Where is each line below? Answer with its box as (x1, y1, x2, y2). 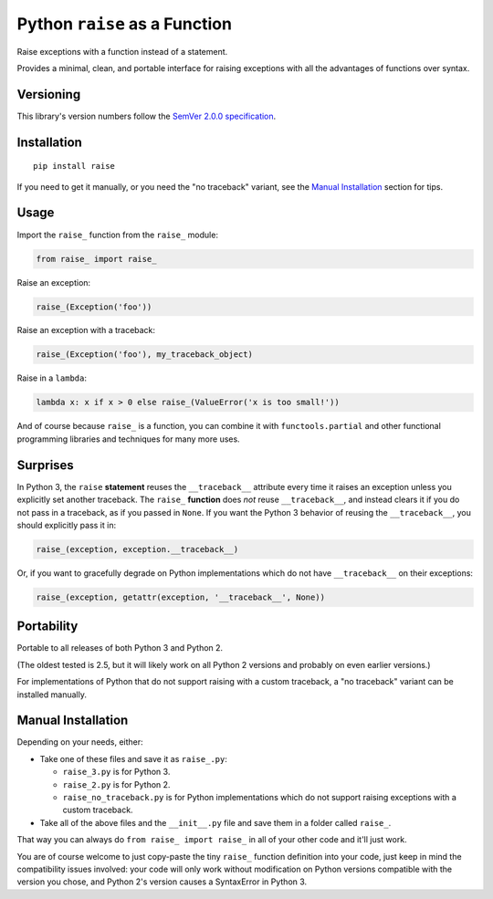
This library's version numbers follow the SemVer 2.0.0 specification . (16, 110, 277, 121)
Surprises (16, 457, 75, 473)
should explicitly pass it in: (16, 519, 117, 530)
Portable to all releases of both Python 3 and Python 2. (16, 643, 224, 653)
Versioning (16, 87, 81, 102)
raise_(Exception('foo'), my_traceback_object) (36, 350, 253, 360)
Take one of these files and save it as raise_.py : (39, 753, 227, 764)
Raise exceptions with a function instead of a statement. (16, 46, 228, 57)
